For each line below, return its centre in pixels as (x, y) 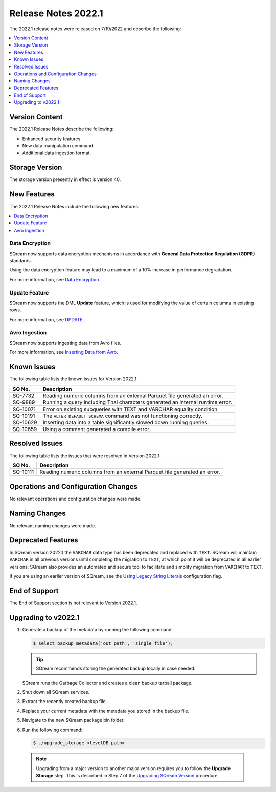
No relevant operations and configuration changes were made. (75, 499)
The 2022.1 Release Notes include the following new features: (74, 207)
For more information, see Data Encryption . (55, 279)
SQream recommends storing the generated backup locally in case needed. (116, 669)
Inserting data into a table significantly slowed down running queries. (126, 422)
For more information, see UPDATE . (47, 319)
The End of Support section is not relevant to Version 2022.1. (73, 603)
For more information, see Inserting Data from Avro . (64, 352)
